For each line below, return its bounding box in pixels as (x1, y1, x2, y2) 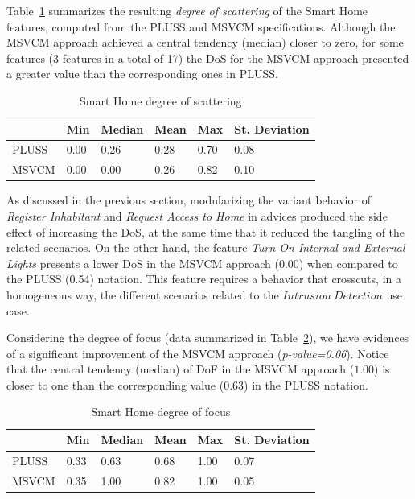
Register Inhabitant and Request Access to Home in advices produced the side (6, 207, 388, 224)
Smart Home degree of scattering (79, 92, 242, 109)
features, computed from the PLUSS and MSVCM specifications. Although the (6, 18, 396, 35)
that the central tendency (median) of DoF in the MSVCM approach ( (6, 361, 355, 377)
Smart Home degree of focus (91, 403, 231, 420)
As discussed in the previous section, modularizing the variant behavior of (6, 192, 371, 208)
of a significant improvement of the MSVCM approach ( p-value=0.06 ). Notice (6, 344, 389, 361)
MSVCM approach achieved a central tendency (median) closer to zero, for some (6, 34, 404, 51)
